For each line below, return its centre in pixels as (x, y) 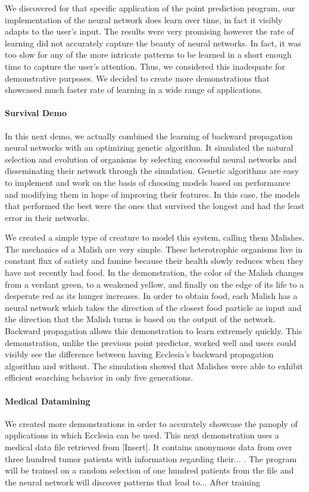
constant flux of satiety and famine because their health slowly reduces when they (154, 261)
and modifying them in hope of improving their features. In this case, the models (152, 194)
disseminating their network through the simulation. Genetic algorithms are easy (152, 171)
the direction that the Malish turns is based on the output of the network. (140, 319)
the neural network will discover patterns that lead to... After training (132, 482)
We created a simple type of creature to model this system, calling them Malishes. (155, 237)
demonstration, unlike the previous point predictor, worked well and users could (151, 342)
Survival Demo (36, 113)
